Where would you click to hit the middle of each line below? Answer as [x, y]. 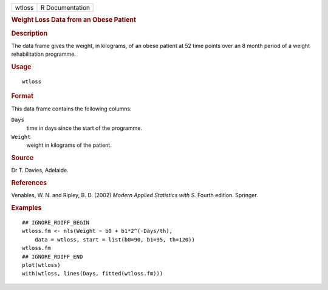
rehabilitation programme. [43, 54]
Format [22, 96]
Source [22, 158]
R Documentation [65, 8]
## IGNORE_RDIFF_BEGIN [56, 222]
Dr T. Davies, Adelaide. [40, 170]
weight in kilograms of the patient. [69, 145]
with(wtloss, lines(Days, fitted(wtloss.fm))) [93, 274]
